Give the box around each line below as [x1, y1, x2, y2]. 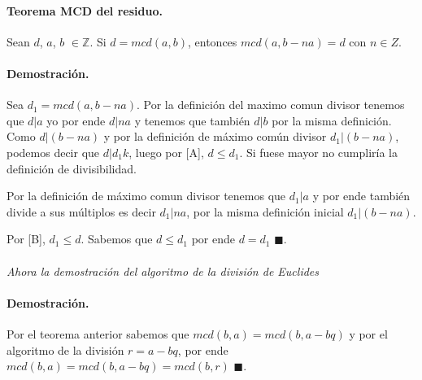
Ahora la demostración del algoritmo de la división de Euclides [7, 262, 320, 279]
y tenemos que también [134, 111, 250, 129]
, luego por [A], [128, 143, 204, 160]
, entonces [188, 33, 237, 50]
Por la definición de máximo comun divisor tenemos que [7, 187, 286, 204]
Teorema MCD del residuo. [7, 2, 163, 19]
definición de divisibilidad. [7, 159, 137, 177]
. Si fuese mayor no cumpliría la [239, 143, 398, 160]
